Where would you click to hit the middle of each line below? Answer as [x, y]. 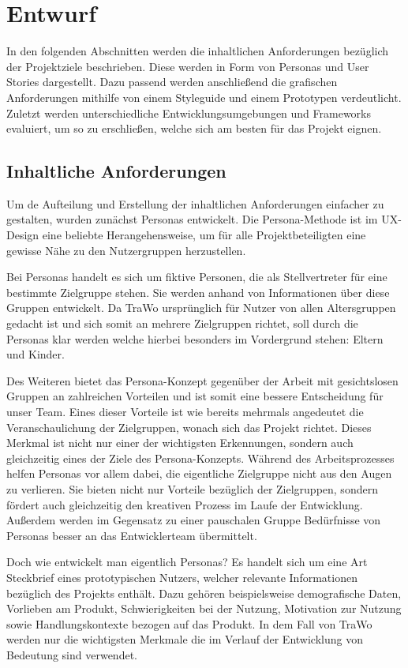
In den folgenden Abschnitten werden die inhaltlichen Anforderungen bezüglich [198, 51]
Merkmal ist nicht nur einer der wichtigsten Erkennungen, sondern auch [180, 443]
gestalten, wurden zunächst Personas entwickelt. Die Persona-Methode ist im [192, 219]
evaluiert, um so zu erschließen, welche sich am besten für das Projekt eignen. [194, 128]
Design [23, 235]
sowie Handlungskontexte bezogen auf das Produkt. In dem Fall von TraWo [189, 623]
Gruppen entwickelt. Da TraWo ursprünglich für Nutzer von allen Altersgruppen [201, 308]
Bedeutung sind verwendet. [72, 654]
